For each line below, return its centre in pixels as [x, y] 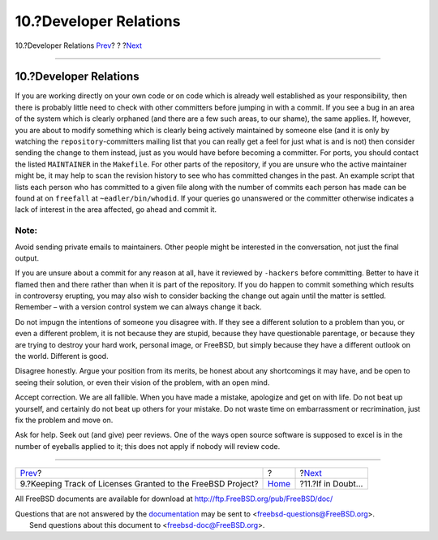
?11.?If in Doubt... [331, 484]
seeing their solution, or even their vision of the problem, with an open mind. [142, 382]
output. [27, 258]
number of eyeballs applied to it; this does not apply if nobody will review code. [148, 446]
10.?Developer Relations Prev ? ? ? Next [78, 45]
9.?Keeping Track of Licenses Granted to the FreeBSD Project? [139, 484]
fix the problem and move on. [64, 420]
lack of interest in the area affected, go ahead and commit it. [116, 210]
